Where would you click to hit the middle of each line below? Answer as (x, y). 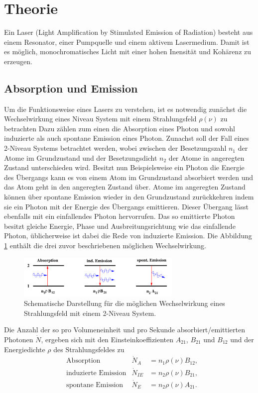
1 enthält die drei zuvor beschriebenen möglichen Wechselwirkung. (105, 246)
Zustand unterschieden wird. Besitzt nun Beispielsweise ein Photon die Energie (124, 167)
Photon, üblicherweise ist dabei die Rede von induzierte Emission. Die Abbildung (128, 236)
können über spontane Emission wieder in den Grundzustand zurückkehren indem (129, 197)
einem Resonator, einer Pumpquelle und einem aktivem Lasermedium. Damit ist (127, 42)
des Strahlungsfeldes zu (89, 349)
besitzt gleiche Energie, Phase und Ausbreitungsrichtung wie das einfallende (120, 226)
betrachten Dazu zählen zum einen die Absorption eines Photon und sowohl (120, 128)
